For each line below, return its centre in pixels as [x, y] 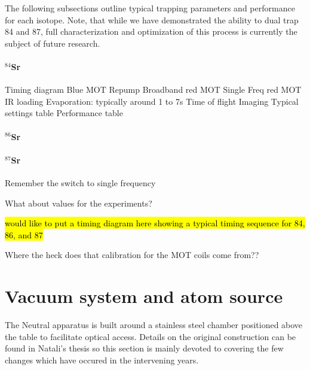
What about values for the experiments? [79, 203]
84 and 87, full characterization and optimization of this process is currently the [151, 31]
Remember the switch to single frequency [80, 182]
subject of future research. [53, 43]
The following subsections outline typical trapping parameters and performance [150, 8]
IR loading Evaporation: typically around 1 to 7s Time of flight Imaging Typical [152, 101]
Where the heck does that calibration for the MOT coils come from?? [132, 255]
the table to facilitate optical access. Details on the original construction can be [151, 336]
